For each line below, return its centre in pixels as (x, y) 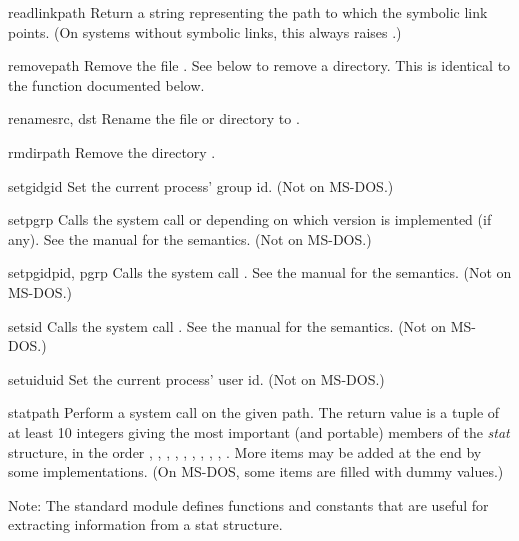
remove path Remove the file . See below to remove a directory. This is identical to (259, 65)
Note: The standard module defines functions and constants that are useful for (248, 504)
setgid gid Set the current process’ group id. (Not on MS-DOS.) (201, 185)
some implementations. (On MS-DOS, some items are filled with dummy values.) (256, 471)
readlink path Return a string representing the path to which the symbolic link (248, 12)
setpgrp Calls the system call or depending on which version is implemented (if (250, 219)
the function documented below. (106, 84)
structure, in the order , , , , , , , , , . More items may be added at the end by (245, 451)
